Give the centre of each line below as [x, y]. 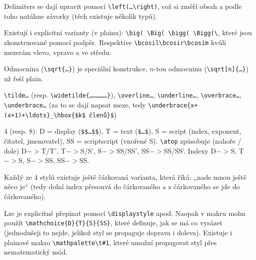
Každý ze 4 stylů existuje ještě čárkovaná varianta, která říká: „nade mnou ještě [125, 177]
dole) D [15, 150]
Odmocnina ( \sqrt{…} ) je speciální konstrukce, [76, 69]
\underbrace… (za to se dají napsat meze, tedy [75, 105]
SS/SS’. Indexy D [190, 150]
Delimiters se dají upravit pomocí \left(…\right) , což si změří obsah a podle [123, 6]
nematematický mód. [36, 252]
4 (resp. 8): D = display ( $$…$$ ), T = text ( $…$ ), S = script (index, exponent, [123, 131]
